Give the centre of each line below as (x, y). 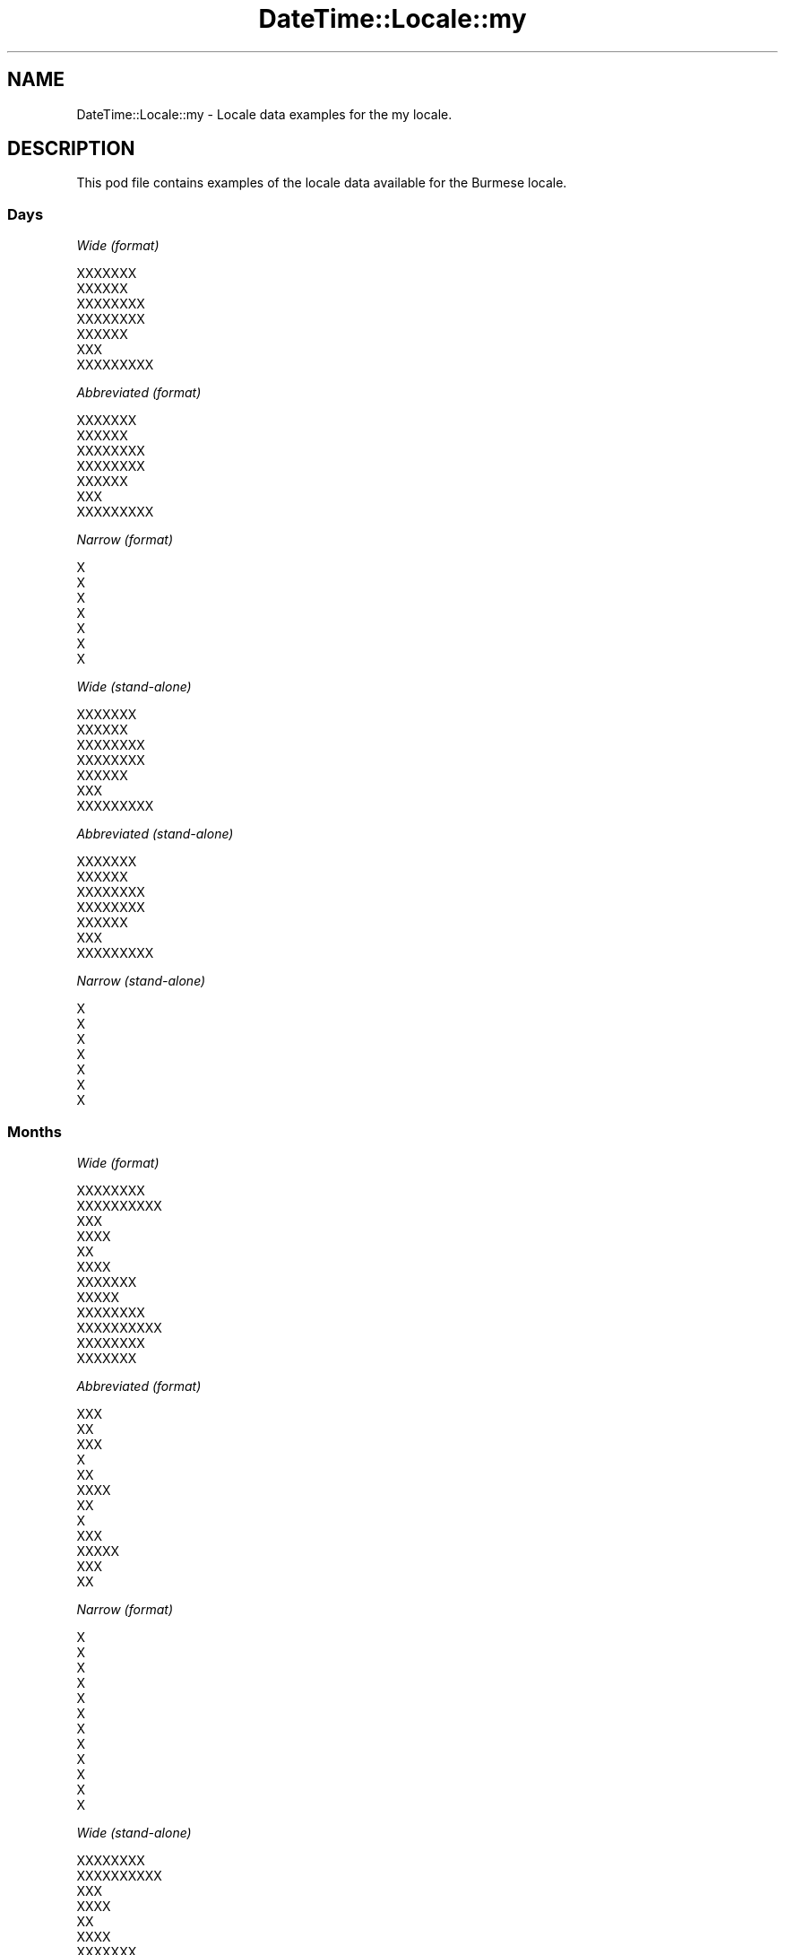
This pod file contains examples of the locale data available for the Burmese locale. (322, 183)
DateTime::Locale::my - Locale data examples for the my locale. (264, 114)
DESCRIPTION (71, 149)
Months (35, 1131)
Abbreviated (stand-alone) (155, 834)
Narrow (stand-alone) (141, 981)
